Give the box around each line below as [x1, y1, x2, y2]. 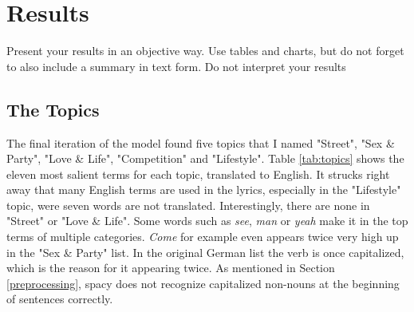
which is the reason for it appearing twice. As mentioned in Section [6, 259, 335, 276]
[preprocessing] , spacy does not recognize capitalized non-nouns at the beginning [6, 274, 400, 291]
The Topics [6, 97, 100, 121]
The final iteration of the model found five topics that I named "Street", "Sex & [6, 134, 395, 151]
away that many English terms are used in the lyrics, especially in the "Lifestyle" [6, 181, 401, 198]
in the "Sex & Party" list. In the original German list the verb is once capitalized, [6, 243, 404, 260]
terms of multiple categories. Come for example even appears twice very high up [6, 228, 399, 245]
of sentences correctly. [6, 290, 113, 307]
